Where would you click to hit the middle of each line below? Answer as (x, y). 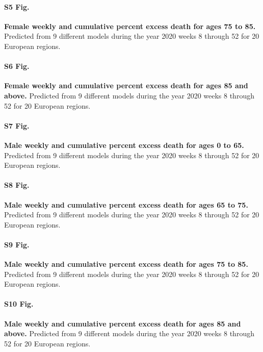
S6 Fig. (17, 66)
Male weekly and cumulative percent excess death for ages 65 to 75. (126, 204)
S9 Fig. (17, 244)
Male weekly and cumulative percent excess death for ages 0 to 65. (124, 145)
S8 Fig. (17, 185)
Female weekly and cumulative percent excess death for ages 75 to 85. (130, 26)
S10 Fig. (19, 304)
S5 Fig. (17, 6)
